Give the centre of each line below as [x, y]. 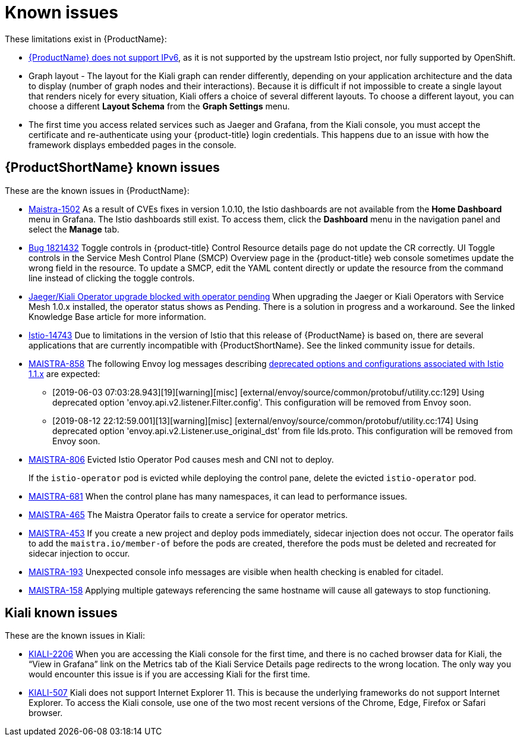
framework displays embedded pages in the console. [133, 145]
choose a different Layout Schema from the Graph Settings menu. [159, 106]
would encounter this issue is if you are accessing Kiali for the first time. [169, 674]
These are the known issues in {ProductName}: [97, 190]
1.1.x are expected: [64, 373]
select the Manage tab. [74, 229]
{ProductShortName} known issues [112, 168]
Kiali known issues [61, 613]
